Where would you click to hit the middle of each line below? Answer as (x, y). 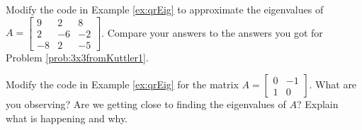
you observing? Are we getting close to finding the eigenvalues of (146, 104)
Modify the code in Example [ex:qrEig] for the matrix (122, 84)
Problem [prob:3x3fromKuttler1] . (77, 57)
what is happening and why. (67, 118)
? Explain (317, 104)
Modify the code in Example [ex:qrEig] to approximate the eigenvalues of (165, 9)
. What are (333, 84)
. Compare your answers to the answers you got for (212, 32)
